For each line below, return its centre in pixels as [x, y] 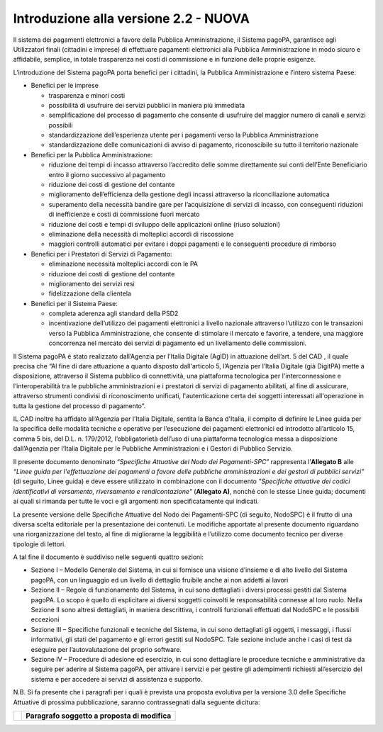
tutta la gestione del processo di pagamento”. [79, 406]
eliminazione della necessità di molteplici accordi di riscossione [141, 234]
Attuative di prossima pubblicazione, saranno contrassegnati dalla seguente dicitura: [137, 702]
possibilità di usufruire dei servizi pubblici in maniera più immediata [147, 105]
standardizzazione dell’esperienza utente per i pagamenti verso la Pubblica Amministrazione [184, 135]
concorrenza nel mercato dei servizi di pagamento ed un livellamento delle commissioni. [178, 343]
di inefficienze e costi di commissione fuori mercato [124, 214]
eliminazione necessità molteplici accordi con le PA [123, 264]
